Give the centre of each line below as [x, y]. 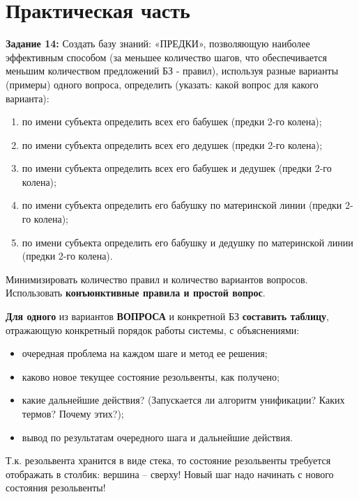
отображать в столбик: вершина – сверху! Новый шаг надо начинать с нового [170, 474]
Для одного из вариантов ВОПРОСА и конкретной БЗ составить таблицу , [167, 316]
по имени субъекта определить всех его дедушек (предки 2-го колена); [172, 144]
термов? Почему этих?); [73, 413]
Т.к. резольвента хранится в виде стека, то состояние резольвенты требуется [168, 460]
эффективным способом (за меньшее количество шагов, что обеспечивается [166, 57]
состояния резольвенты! [56, 488]
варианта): [28, 98]
